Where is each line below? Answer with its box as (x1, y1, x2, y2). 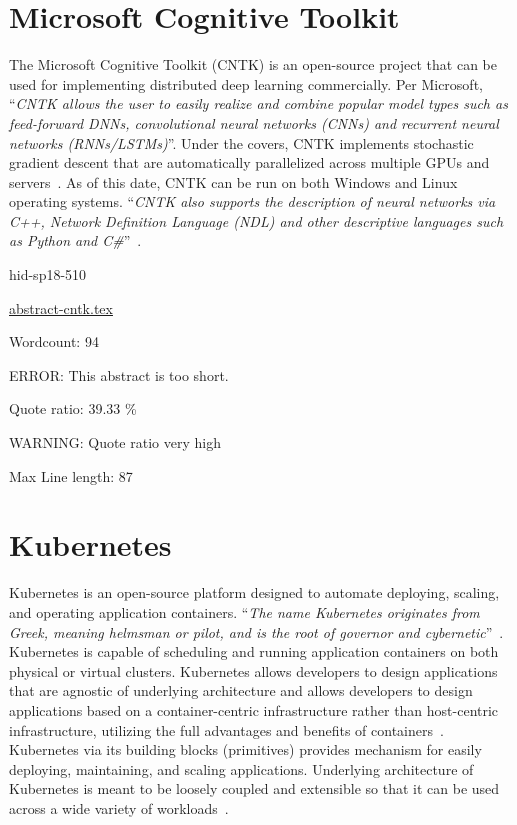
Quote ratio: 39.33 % (9, 398, 137, 419)
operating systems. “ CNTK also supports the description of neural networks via (9, 191, 496, 212)
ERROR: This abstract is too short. (9, 364, 229, 385)
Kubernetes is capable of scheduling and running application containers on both (9, 641, 499, 662)
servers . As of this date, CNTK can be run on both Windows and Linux (9, 171, 458, 192)
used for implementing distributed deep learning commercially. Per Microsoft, (9, 73, 483, 94)
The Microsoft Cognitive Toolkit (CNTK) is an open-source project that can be (9, 54, 498, 75)
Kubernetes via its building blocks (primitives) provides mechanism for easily (9, 739, 482, 760)
